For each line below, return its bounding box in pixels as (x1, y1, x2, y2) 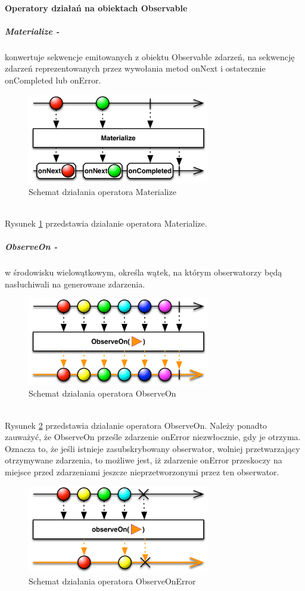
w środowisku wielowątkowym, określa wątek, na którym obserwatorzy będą (5, 266, 282, 279)
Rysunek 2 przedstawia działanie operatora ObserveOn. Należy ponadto (5, 419, 267, 431)
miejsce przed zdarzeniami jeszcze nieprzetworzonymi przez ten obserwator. (5, 465, 279, 478)
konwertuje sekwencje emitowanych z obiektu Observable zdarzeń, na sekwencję (5, 50, 295, 63)
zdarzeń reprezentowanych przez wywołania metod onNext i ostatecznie (5, 62, 266, 75)
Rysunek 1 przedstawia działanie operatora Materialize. (5, 217, 207, 230)
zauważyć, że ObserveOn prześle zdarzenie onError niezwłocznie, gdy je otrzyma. (5, 431, 301, 443)
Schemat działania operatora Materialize (29, 185, 176, 197)
